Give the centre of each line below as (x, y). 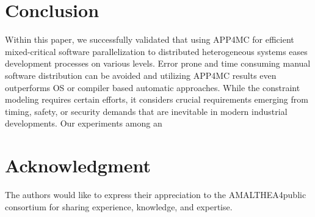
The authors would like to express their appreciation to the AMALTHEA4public (156, 194)
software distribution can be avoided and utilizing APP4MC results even (141, 75)
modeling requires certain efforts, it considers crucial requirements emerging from (157, 99)
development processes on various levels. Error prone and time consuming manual (158, 63)
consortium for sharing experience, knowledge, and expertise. (119, 206)
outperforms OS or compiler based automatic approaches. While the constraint (153, 87)
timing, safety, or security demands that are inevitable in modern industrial (146, 111)
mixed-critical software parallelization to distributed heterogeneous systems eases (156, 51)
